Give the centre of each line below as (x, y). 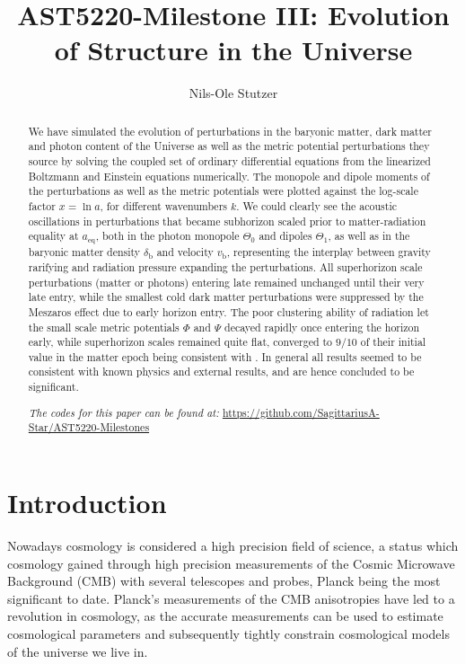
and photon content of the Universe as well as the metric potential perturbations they (229, 146)
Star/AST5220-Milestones (89, 427)
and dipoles (285, 236)
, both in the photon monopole (167, 236)
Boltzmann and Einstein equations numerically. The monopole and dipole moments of (229, 176)
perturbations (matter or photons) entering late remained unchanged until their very (226, 282)
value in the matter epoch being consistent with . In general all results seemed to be (225, 356)
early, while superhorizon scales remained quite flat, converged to (180, 342)
